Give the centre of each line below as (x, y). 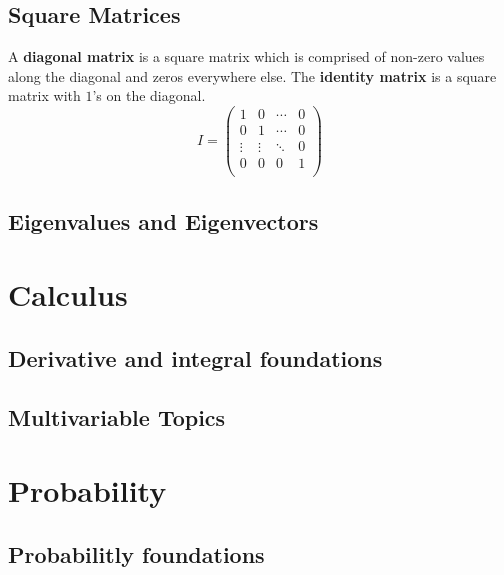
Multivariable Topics (117, 416)
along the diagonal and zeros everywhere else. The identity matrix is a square (252, 75)
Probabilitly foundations (136, 553)
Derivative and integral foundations (195, 357)
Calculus (68, 294)
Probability (87, 490)
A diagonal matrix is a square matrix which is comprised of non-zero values (246, 56)
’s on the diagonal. (149, 95)
